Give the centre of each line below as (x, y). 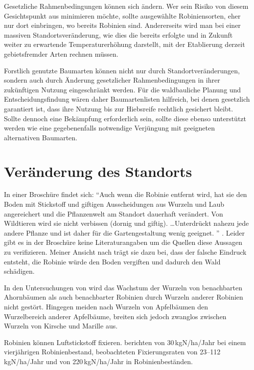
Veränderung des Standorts (98, 171)
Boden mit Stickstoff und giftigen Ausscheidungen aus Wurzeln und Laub (114, 204)
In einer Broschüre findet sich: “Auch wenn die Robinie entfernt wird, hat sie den (126, 194)
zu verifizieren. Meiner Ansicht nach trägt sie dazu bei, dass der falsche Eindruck (125, 252)
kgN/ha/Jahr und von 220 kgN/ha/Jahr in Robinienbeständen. (98, 361)
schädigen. (19, 271)
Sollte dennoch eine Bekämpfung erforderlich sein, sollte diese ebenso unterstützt (125, 118)
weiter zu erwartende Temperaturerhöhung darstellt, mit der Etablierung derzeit (125, 44)
